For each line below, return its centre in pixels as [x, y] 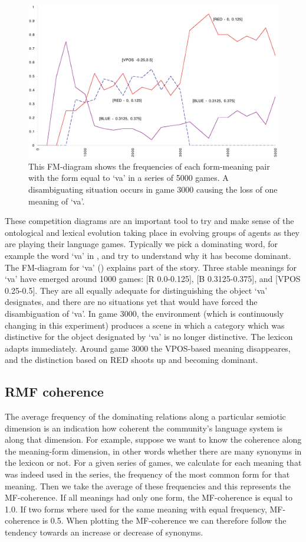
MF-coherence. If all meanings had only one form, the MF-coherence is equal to [149, 497]
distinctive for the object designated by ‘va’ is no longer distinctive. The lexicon [149, 337]
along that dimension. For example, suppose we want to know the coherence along [153, 439]
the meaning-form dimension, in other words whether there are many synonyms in [153, 451]
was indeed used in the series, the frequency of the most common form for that [147, 474]
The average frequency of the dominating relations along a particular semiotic [145, 416]
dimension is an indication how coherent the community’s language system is [144, 428]
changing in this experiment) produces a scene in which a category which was [145, 325]
